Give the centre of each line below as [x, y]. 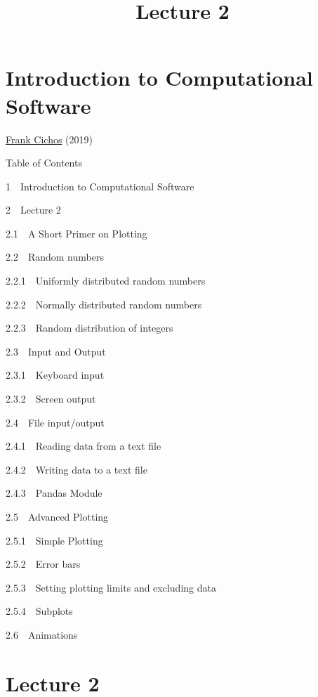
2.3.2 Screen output [51, 399]
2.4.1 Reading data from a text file [84, 446]
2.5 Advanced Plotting [57, 516]
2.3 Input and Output [56, 351]
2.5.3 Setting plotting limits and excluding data [111, 587]
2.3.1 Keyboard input [55, 375]
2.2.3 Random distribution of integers [90, 328]
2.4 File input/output [55, 422]
